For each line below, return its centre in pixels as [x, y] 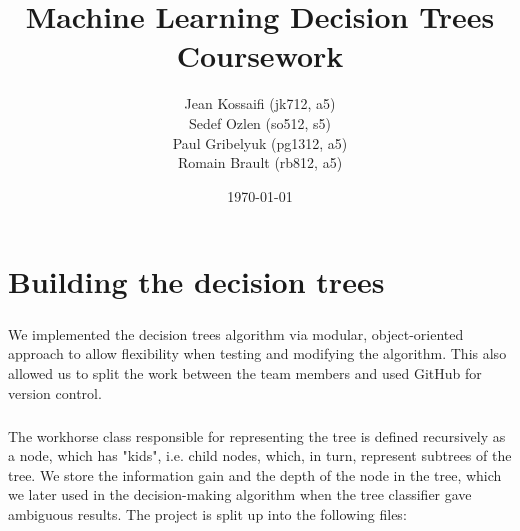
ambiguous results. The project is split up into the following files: [207, 513]
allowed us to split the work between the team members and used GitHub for [245, 373]
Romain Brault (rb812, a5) [260, 162]
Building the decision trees [196, 281]
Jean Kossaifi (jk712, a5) [260, 103]
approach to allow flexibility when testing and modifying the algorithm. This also [257, 353]
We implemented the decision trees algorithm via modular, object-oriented [236, 333]
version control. [55, 392]
